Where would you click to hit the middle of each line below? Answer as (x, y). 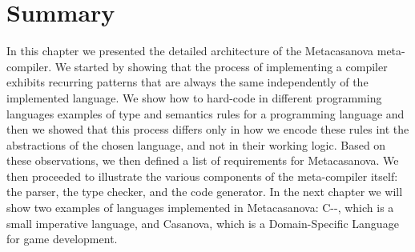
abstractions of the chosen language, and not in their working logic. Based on (196, 144)
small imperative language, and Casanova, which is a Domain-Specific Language (203, 223)
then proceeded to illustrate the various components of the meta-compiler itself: (202, 176)
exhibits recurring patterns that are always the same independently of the (187, 82)
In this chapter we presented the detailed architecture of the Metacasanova (190, 51)
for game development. (62, 239)
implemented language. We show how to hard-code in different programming (194, 97)
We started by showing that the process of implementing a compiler (221, 66)
